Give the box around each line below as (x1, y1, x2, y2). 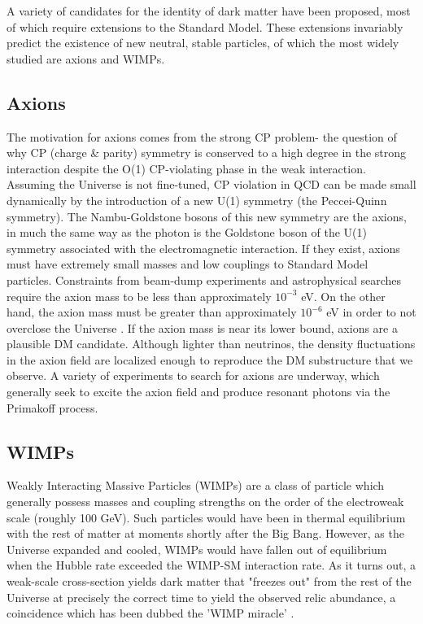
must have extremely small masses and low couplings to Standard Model (7, 255, 368, 273)
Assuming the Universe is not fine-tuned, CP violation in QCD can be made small (7, 176, 416, 193)
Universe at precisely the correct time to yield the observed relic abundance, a (7, 588, 396, 605)
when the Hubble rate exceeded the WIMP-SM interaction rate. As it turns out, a (7, 556, 416, 574)
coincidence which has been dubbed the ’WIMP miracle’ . (7, 604, 294, 622)
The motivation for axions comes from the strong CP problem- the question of (7, 128, 397, 145)
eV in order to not (326, 303, 416, 321)
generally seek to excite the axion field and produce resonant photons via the (7, 383, 390, 400)
